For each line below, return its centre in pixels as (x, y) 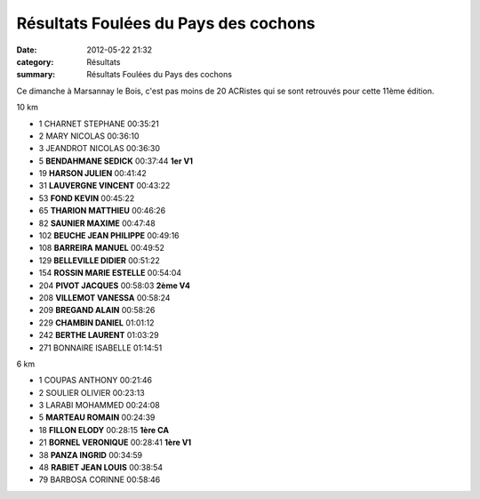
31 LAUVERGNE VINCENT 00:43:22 (104, 186)
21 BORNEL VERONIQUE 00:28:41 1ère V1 (115, 443)
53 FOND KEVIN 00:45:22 (87, 198)
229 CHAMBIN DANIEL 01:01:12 (96, 322)
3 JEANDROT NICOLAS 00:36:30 (99, 149)
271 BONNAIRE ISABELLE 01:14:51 (100, 348)
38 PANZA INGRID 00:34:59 (91, 455)
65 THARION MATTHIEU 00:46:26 (102, 211)
